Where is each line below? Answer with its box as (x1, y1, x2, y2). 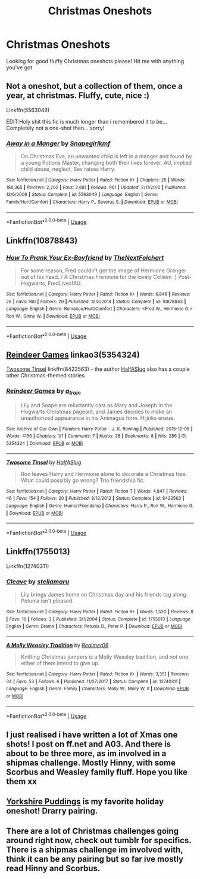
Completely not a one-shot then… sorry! (6, 124, 105, 131)
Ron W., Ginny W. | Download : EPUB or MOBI (6, 313, 100, 319)
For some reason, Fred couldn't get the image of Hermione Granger (20, 267, 186, 274)
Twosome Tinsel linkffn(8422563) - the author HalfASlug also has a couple (6, 365, 190, 373)
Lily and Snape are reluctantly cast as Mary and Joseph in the (20, 401, 173, 408)
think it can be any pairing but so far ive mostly (6, 854, 183, 864)
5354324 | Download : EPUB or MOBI (6, 440, 83, 446)
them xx (6, 776, 37, 786)
